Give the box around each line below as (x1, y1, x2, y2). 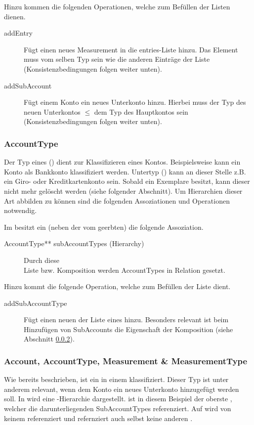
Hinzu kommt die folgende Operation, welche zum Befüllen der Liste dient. (4, 281, 231, 292)
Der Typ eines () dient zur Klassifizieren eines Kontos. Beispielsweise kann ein (4, 157, 241, 167)
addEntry (4, 28, 33, 38)
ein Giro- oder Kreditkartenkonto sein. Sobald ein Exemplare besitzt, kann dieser (4, 176, 250, 186)
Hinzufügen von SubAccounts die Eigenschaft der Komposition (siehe (24, 324, 233, 334)
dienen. (4, 11, 26, 21)
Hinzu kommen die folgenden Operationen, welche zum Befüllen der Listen (4, 1, 230, 11)
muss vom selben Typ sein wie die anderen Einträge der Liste (24, 54, 210, 64)
